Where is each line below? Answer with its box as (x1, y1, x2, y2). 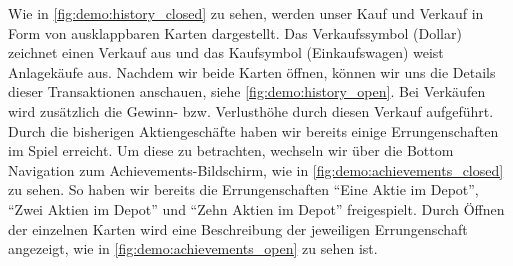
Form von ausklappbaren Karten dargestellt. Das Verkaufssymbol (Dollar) (8, 22, 462, 43)
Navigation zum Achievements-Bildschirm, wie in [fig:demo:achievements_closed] (8, 159, 504, 180)
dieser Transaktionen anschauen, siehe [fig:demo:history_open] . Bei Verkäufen (8, 81, 486, 102)
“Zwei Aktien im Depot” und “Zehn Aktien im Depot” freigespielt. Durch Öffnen (8, 198, 505, 219)
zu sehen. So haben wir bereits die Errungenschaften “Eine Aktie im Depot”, (8, 179, 479, 200)
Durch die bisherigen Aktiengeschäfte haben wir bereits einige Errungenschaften (8, 120, 499, 141)
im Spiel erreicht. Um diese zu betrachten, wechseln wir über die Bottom (8, 140, 454, 161)
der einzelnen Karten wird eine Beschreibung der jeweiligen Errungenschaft (8, 218, 468, 239)
